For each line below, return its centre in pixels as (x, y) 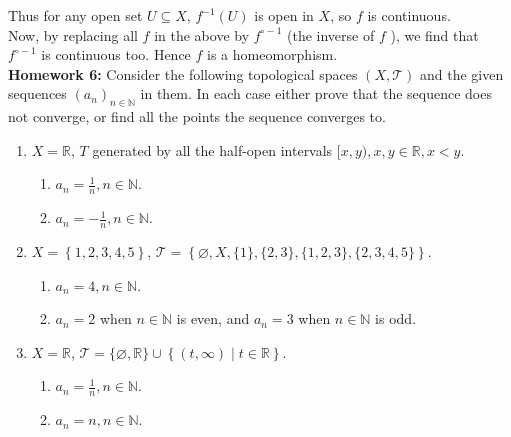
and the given (461, 73)
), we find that (434, 34)
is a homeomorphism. (272, 54)
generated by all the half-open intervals (212, 149)
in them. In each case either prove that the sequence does (316, 93)
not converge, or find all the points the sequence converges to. (197, 116)
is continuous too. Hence (116, 54)
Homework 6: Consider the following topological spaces (183, 73)
